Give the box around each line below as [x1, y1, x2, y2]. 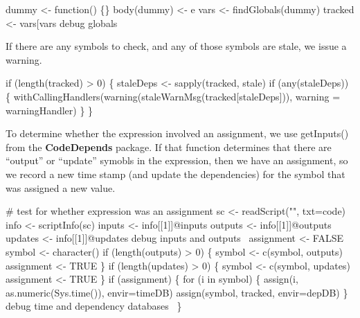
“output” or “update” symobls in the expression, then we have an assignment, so [6, 153, 348, 168]
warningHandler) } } [6, 103, 93, 117]
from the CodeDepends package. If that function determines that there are [6, 139, 332, 154]
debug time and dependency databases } [6, 299, 182, 313]
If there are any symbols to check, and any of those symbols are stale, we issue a [6, 39, 347, 53]
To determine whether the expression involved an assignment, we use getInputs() [6, 126, 349, 141]
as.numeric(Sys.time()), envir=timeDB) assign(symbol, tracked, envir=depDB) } [6, 285, 348, 299]
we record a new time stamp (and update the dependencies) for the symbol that [6, 166, 345, 181]
